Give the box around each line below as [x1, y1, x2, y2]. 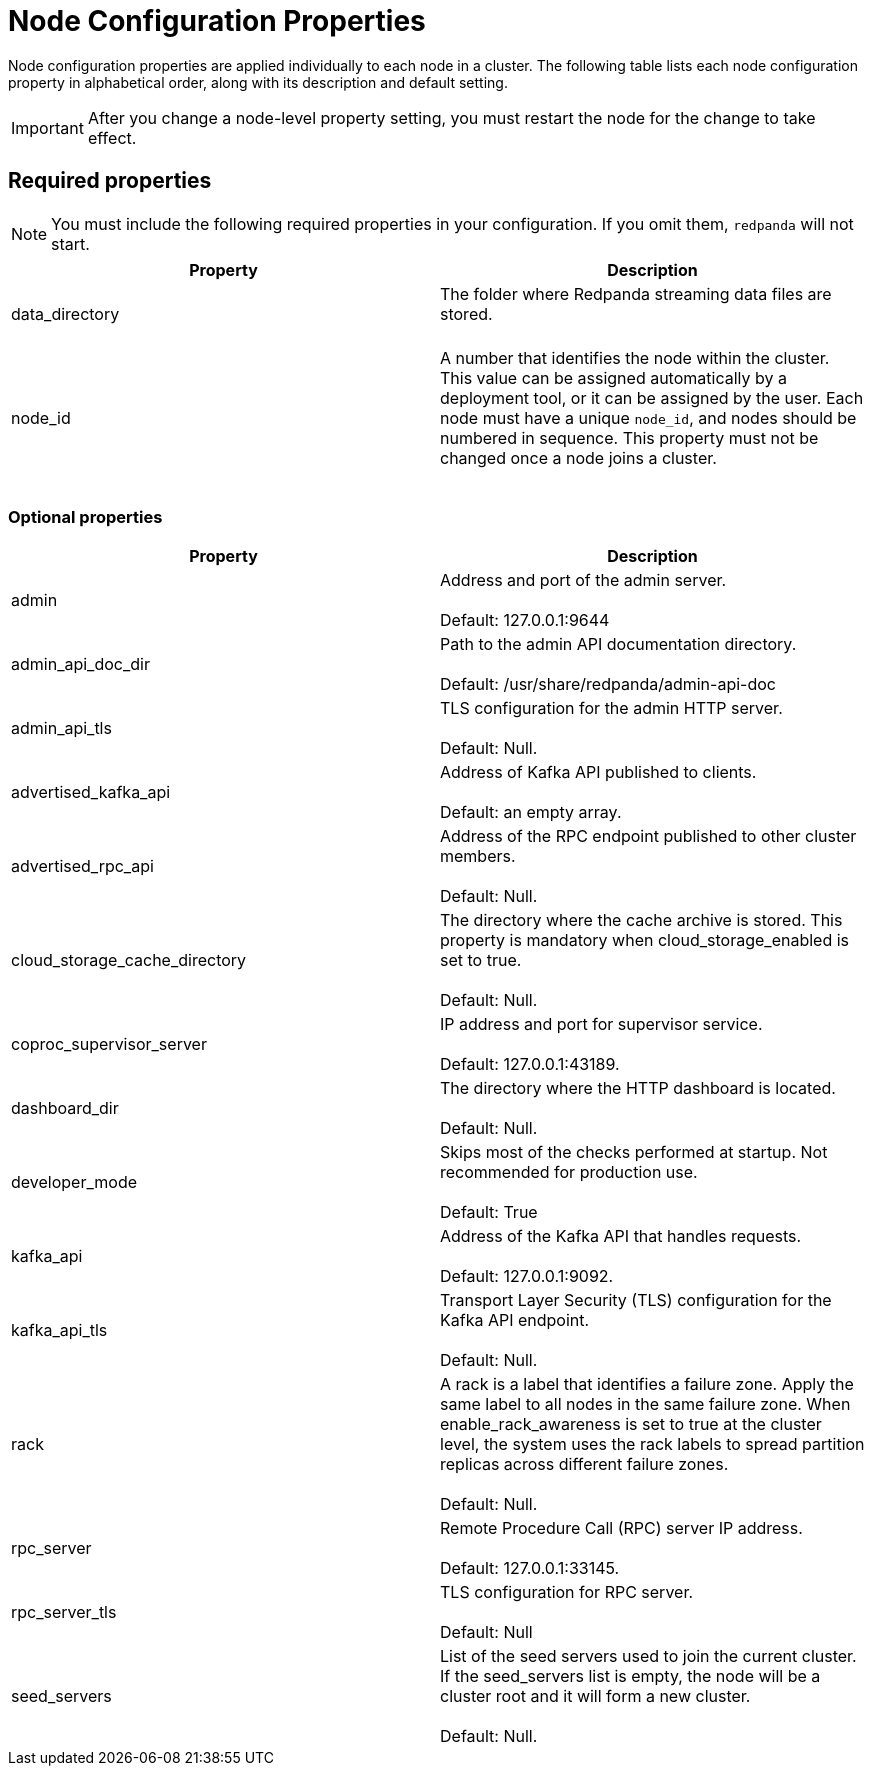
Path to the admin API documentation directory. [440, 634, 797, 655]
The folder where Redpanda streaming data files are [440, 283, 832, 304]
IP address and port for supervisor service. [440, 1014, 763, 1035]
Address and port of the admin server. [440, 570, 727, 591]
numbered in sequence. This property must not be [440, 427, 819, 448]
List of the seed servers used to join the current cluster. [440, 1646, 857, 1667]
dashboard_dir [11, 1098, 119, 1119]
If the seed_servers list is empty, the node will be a [440, 1666, 821, 1687]
